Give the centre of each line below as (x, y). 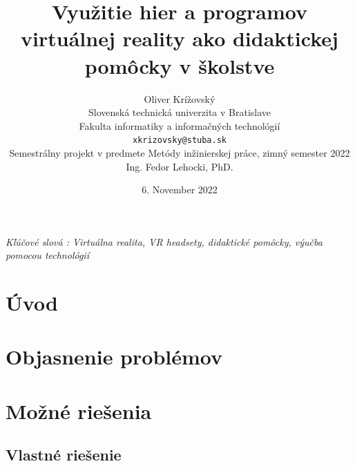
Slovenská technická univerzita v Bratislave (180, 112)
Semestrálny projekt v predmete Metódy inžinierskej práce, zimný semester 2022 (180, 152)
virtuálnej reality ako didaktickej (180, 38)
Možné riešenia (79, 410)
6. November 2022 (180, 190)
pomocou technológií (47, 255)
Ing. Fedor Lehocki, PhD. (180, 166)
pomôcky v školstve (180, 65)
